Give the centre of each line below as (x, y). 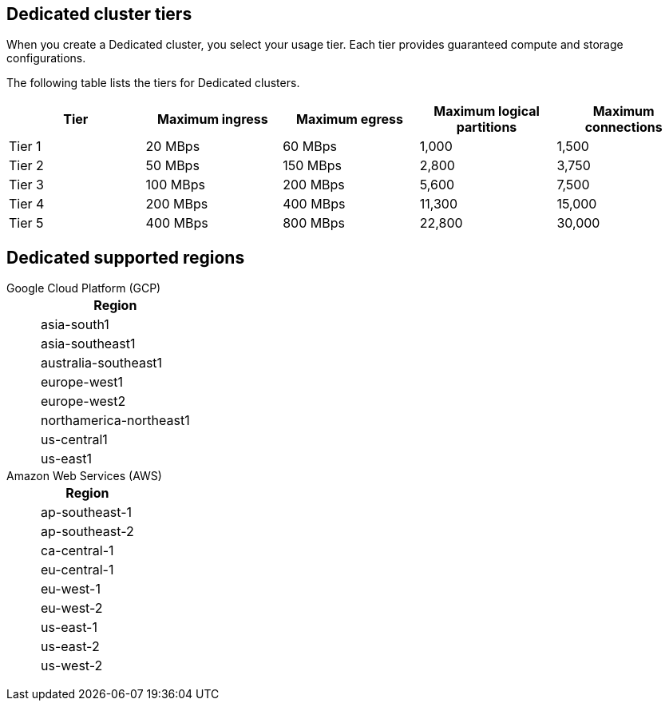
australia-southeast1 (102, 363)
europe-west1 (82, 382)
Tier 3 (26, 185)
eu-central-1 (77, 570)
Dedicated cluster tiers (99, 14)
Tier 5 (26, 223)
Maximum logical (487, 111)
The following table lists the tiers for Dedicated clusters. (153, 83)
